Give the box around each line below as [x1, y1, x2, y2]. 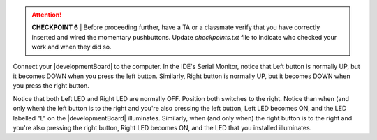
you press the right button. [13, 81, 90, 90]
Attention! [31, 10, 62, 19]
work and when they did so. [31, 42, 112, 52]
